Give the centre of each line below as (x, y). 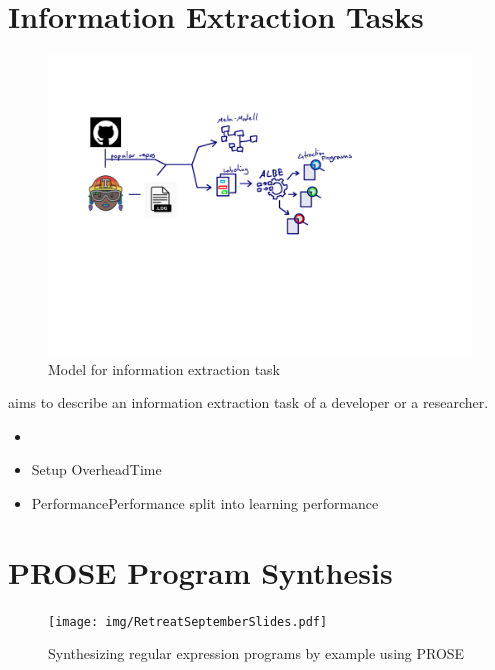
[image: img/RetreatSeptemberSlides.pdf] (188, 621)
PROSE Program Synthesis (200, 571)
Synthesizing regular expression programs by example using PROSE (256, 653)
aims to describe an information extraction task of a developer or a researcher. (248, 402)
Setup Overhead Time (96, 469)
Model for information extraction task (164, 368)
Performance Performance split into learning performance (205, 502)
